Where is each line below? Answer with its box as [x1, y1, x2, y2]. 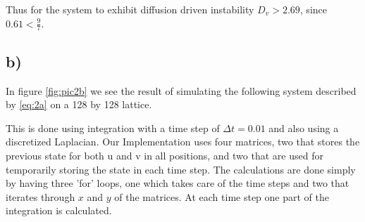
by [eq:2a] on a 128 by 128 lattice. [6, 97, 152, 112]
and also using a [268, 120, 339, 135]
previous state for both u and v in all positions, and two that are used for [6, 148, 323, 162]
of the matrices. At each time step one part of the [114, 189, 329, 204]
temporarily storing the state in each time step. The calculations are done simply [6, 162, 356, 176]
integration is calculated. [6, 203, 112, 218]
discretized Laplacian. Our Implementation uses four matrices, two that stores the [6, 134, 360, 149]
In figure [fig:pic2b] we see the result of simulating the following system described [6, 83, 357, 98]
